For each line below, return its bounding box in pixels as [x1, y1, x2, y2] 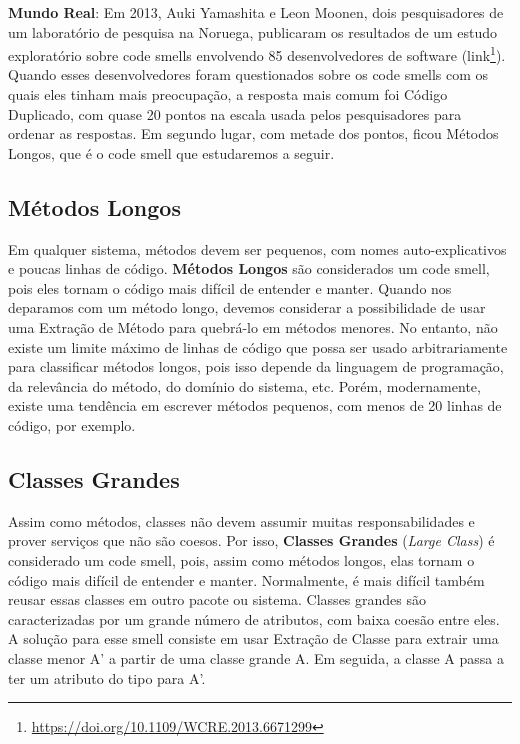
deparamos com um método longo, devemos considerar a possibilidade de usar [8, 297, 486, 318]
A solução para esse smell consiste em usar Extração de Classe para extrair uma [8, 628, 499, 649]
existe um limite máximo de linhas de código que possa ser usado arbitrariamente [8, 336, 508, 357]
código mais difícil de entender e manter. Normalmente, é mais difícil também [8, 569, 485, 590]
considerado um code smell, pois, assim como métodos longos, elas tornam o [8, 549, 475, 570]
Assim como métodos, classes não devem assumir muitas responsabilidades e [8, 510, 475, 531]
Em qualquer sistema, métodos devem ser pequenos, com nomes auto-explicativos [8, 238, 507, 259]
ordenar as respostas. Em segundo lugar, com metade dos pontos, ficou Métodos [8, 123, 499, 144]
